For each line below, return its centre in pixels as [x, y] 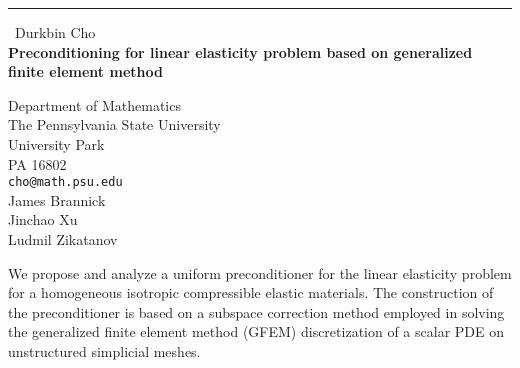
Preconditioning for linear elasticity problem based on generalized [240, 51]
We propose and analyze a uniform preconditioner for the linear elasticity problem [260, 272]
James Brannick [57, 199]
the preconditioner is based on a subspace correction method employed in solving [256, 311]
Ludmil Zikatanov [63, 239]
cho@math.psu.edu [65, 182]
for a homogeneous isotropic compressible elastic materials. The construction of [251, 292]
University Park [56, 143]
